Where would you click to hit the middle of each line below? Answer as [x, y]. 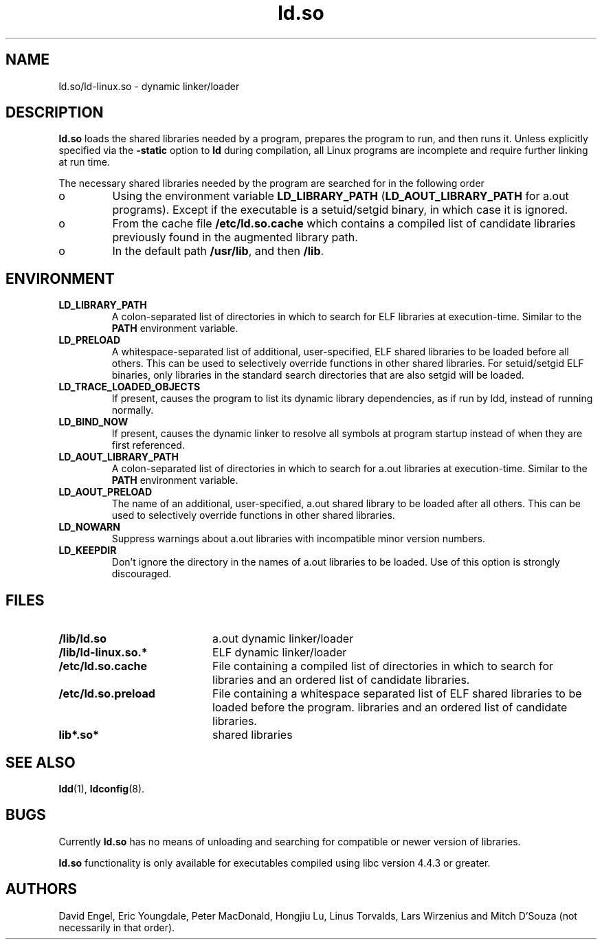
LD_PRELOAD [90, 340]
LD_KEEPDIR [88, 551]
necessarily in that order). [117, 927]
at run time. [84, 162]
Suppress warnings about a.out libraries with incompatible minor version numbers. [299, 539]
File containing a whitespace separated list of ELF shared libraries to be [397, 694]
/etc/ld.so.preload [107, 694]
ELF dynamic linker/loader [279, 653]
